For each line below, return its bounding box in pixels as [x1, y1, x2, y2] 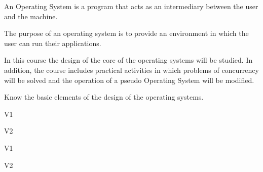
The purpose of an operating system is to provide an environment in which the [4, 28, 249, 38]
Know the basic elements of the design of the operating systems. [4, 92, 204, 102]
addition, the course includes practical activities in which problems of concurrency [4, 64, 259, 75]
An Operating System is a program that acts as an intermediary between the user [4, 1, 258, 11]
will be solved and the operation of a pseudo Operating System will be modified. [4, 74, 254, 85]
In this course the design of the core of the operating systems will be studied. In [4, 55, 253, 65]
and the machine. [4, 11, 58, 21]
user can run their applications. [4, 37, 101, 48]
